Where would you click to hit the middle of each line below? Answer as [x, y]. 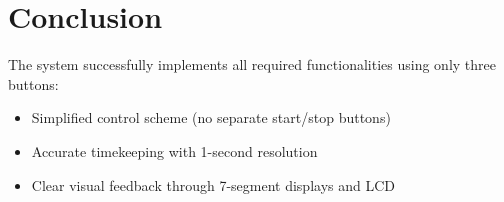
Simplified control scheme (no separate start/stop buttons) [211, 117]
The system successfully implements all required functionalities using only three [252, 64]
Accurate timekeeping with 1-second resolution [174, 150]
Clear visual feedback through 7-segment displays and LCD [213, 184]
